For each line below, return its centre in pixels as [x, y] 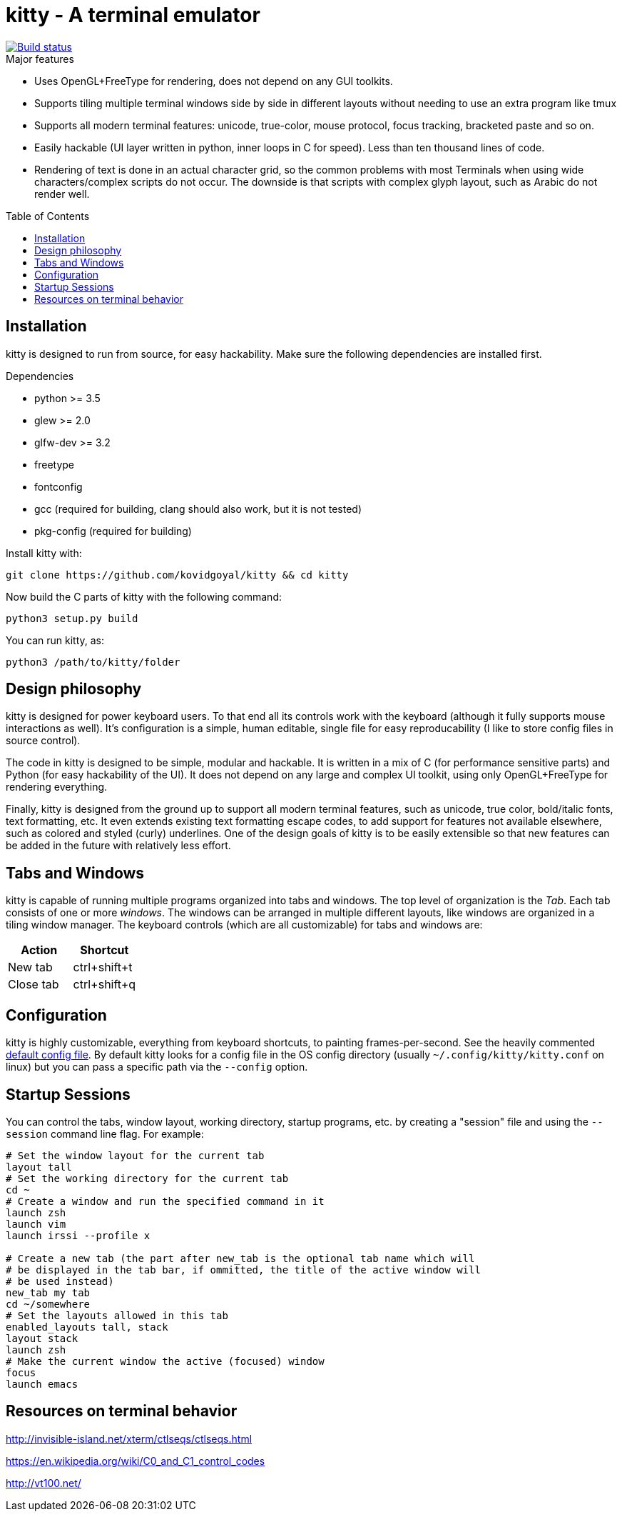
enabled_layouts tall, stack [87, 1327]
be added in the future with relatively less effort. [118, 846]
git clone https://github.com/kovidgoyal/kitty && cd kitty [177, 575]
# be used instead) [60, 1281]
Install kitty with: [44, 553]
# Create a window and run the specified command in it [165, 1201]
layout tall [39, 1167]
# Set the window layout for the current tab [135, 1155]
